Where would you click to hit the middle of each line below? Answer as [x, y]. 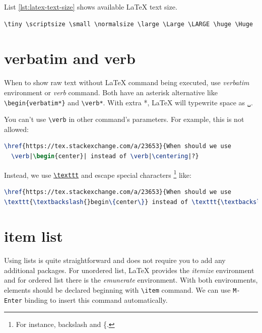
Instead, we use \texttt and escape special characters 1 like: [98, 174]
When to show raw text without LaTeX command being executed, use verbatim [127, 82]
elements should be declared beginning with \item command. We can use [117, 290]
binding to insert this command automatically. [96, 299]
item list [34, 236]
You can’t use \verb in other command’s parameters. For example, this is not [124, 119]
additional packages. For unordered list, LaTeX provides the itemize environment [129, 270]
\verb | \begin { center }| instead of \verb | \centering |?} [105, 156]
